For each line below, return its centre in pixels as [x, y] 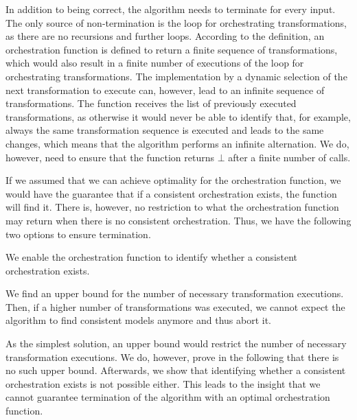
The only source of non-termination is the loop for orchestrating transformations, [176, 22]
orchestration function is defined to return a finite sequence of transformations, [172, 49]
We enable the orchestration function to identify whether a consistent [152, 257]
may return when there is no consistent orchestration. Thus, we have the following [178, 220]
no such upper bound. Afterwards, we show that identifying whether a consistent [176, 370]
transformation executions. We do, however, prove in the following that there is [172, 357]
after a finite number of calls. [289, 157]
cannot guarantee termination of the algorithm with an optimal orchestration [168, 397]
